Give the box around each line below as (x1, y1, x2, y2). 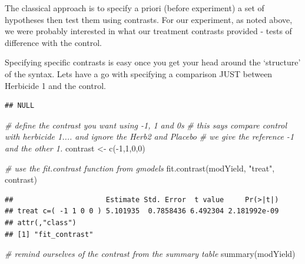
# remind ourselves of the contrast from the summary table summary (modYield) (5, 247, 296, 260)
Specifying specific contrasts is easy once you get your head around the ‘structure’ (5, 56, 301, 68)
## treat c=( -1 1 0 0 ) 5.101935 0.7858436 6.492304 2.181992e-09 (5, 207, 279, 216)
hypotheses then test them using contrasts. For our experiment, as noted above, (5, 13, 293, 25)
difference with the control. (5, 36, 102, 48)
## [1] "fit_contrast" (5, 230, 94, 239)
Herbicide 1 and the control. (5, 79, 106, 91)
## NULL (5, 101, 35, 110)
